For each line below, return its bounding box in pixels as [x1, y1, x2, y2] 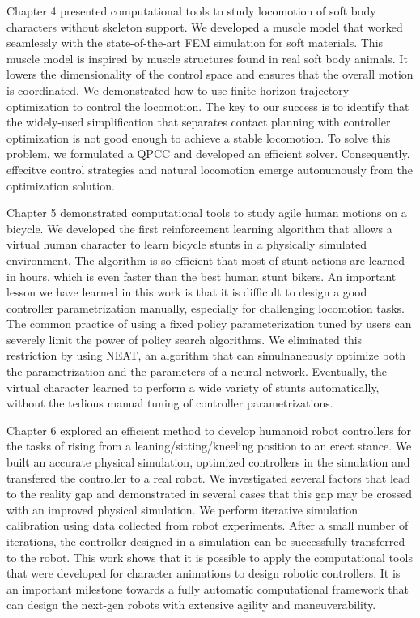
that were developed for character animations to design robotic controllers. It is [6, 565, 401, 582]
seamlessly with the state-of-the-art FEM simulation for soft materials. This [6, 34, 384, 51]
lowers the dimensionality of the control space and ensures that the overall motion [6, 66, 414, 83]
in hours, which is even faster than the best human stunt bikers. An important [6, 267, 397, 284]
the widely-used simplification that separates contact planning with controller [6, 113, 391, 130]
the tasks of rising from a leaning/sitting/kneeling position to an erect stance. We [6, 437, 412, 454]
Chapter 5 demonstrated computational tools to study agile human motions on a [6, 204, 407, 221]
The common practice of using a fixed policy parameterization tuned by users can [6, 315, 412, 332]
